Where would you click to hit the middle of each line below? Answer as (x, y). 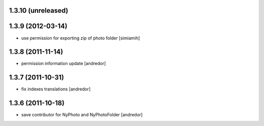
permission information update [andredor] (64, 63)
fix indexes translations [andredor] (56, 89)
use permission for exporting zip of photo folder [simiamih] (81, 38)
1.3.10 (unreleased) (39, 10)
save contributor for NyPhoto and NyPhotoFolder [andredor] (82, 115)
